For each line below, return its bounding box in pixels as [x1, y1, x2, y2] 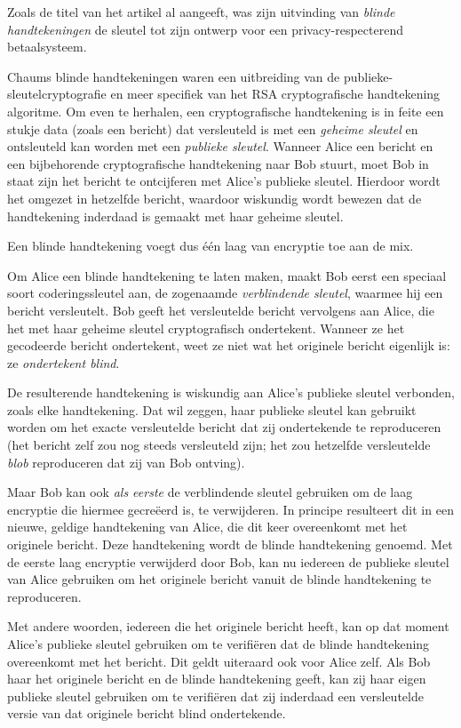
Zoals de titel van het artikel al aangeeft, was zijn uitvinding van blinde [7, 3, 395, 20]
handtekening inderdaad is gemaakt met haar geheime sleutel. [7, 206, 344, 225]
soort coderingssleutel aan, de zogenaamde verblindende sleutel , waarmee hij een [7, 284, 443, 302]
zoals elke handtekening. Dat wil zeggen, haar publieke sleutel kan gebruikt [7, 400, 417, 419]
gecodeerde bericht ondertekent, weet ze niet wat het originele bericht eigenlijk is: [7, 336, 450, 355]
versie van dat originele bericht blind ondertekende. [7, 704, 286, 723]
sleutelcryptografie [7, 84, 107, 103]
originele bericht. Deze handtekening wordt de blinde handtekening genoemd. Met [7, 535, 453, 554]
